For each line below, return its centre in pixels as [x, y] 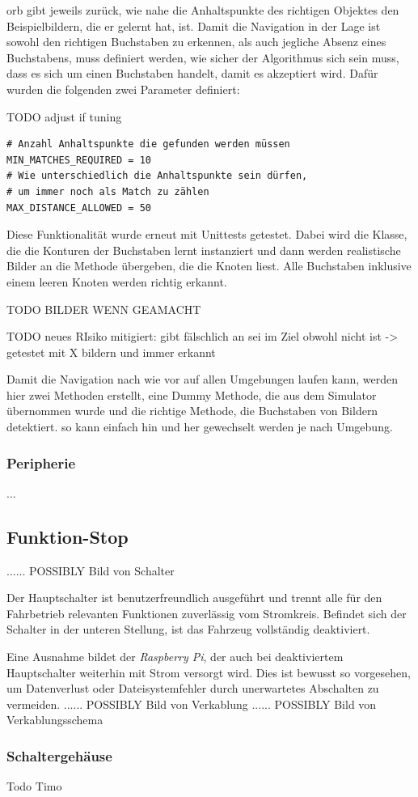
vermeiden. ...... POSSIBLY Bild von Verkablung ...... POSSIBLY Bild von [192, 704]
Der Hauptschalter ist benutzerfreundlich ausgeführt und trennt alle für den [194, 598]
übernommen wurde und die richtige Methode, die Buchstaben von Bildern [192, 411]
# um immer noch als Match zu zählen [108, 191]
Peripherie [41, 462]
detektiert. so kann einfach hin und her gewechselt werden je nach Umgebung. [200, 427]
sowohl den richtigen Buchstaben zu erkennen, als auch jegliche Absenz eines [196, 42]
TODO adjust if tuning [64, 116]
